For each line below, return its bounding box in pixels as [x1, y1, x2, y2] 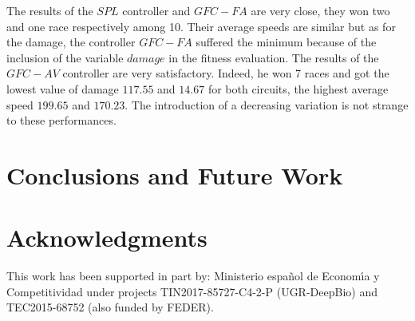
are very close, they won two [251, 2, 390, 18]
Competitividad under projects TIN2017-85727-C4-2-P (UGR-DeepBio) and [6, 283, 377, 299]
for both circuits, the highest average [207, 80, 389, 97]
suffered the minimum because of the [196, 34, 377, 50]
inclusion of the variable [6, 49, 124, 65]
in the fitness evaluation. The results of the [168, 49, 379, 65]
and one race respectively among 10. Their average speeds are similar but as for [6, 18, 396, 34]
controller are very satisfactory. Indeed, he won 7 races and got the [62, 65, 389, 81]
